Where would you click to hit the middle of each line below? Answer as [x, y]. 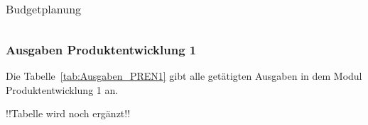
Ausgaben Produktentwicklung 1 [101, 49]
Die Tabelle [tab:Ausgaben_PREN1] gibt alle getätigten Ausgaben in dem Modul [184, 76]
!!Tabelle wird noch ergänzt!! [68, 113]
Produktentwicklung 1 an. [62, 89]
